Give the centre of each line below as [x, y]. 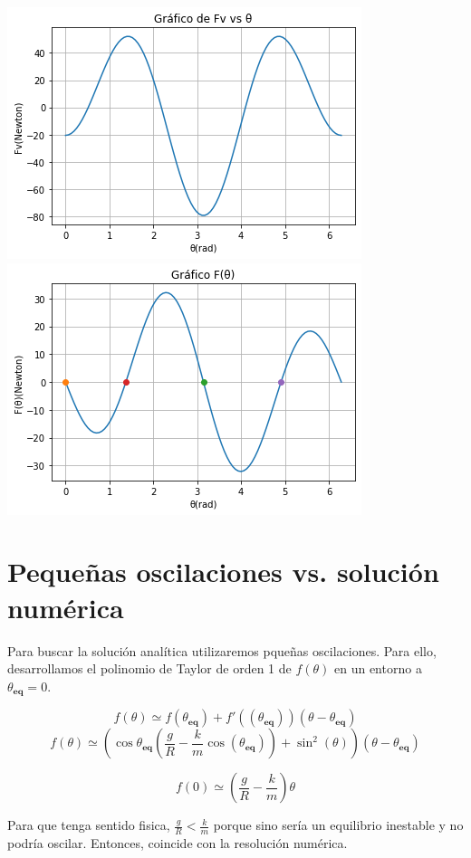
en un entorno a [378, 668]
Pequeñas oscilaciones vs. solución [223, 572]
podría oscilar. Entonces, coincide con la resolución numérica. [178, 842]
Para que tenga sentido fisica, [89, 825]
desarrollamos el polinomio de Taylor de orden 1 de [149, 668]
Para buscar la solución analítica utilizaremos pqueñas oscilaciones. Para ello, [222, 650]
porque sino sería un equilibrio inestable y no [338, 825]
